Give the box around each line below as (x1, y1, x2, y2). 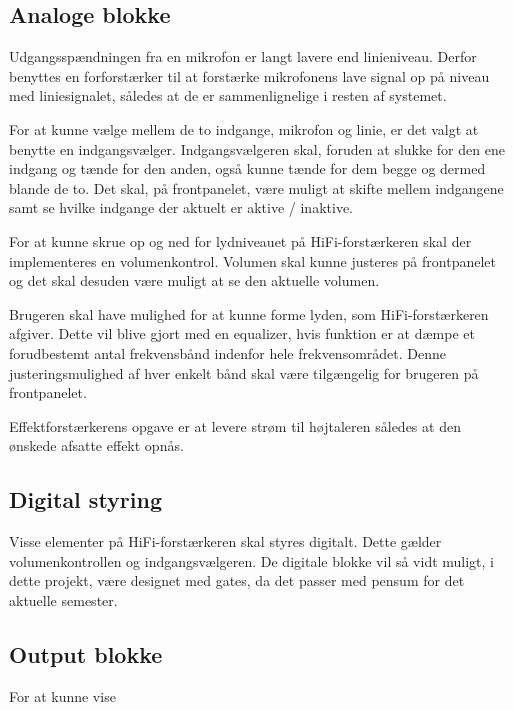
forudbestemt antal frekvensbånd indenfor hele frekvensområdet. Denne (9, 342, 446, 363)
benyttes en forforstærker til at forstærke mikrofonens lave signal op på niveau (9, 65, 490, 86)
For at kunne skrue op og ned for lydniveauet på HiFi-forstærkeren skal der (9, 230, 472, 251)
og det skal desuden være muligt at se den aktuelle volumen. (9, 270, 380, 291)
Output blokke (9, 638, 163, 669)
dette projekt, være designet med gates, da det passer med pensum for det (9, 570, 465, 591)
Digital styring (9, 484, 163, 515)
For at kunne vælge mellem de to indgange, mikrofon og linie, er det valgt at (9, 118, 479, 139)
